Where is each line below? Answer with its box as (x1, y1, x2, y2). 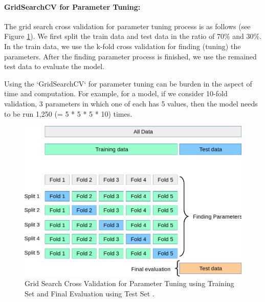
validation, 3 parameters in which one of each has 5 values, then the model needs (4, 98, 258, 109)
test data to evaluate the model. (4, 61, 105, 72)
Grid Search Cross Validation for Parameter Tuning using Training (25, 278, 234, 289)
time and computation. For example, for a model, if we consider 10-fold (4, 88, 228, 99)
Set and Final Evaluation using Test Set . (25, 288, 154, 298)
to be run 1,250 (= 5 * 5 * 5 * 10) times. (4, 108, 132, 119)
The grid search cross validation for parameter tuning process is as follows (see (4, 20, 251, 31)
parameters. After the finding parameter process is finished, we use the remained (4, 51, 257, 61)
